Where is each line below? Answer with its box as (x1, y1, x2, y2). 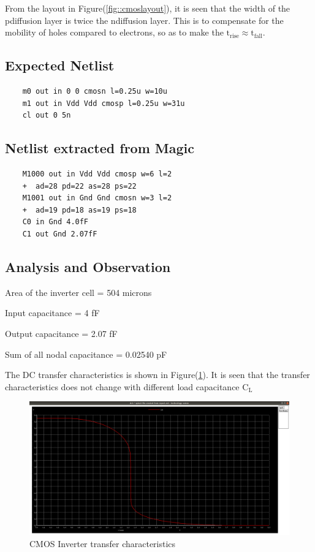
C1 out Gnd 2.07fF (22, 229, 97, 238)
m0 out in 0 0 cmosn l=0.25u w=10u (22, 86, 167, 96)
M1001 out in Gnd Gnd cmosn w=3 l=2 (22, 194, 172, 203)
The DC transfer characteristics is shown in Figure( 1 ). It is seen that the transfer (5, 368, 310, 381)
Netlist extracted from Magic (5, 138, 194, 157)
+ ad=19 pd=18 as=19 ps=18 (22, 205, 137, 214)
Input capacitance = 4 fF (5, 306, 100, 319)
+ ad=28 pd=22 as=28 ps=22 (22, 181, 137, 191)
